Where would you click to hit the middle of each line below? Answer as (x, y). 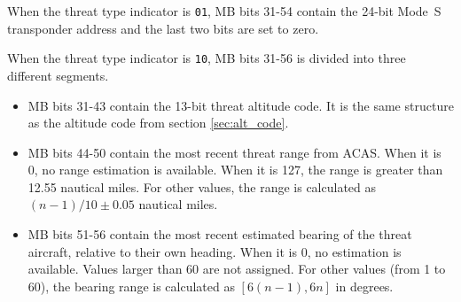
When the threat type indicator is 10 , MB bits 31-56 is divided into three (207, 58)
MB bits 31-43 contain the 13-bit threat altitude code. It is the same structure (241, 105)
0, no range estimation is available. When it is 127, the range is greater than (235, 170)
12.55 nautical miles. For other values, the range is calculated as (202, 186)
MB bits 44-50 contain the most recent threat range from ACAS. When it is (234, 152)
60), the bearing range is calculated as (131, 286)
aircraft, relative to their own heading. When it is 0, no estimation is (215, 251)
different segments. (58, 75)
